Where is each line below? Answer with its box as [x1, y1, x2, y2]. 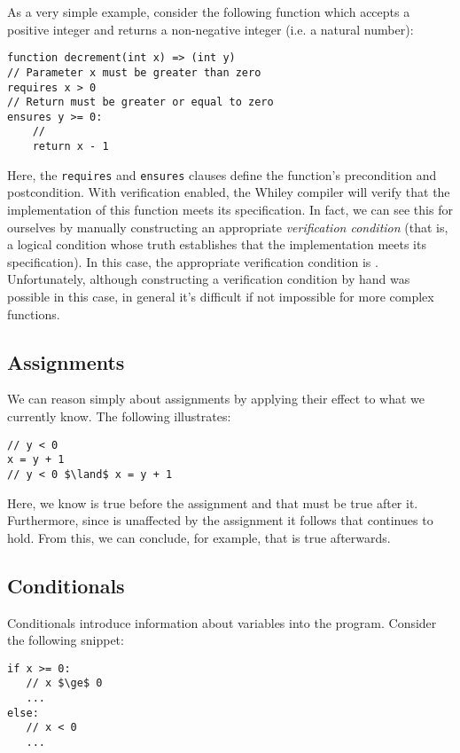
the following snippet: [7, 631, 124, 649]
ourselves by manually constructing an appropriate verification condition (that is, [7, 217, 448, 236]
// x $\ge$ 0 [26, 677, 103, 690]
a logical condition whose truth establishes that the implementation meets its [7, 235, 426, 254]
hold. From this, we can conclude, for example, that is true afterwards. [7, 528, 391, 546]
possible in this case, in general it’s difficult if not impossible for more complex [7, 287, 434, 305]
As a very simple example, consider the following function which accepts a [7, 3, 410, 20]
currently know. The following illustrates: [7, 406, 231, 425]
